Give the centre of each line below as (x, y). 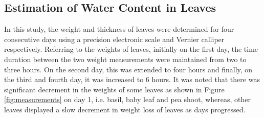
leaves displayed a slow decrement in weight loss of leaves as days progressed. (125, 109)
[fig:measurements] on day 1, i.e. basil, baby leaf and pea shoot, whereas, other (127, 99)
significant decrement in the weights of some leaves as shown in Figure (114, 89)
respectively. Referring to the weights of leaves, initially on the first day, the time (131, 49)
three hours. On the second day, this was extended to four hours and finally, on (128, 69)
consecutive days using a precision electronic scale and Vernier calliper (114, 39)
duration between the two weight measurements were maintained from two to (125, 59)
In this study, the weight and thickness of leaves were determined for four (119, 29)
